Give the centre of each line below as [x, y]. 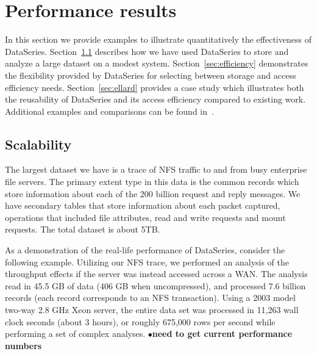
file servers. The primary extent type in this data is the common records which [152, 182]
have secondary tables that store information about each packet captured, [143, 205]
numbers [23, 345]
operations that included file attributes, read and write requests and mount [145, 217]
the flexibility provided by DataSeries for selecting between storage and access [151, 75]
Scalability [38, 144]
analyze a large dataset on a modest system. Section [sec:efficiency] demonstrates [157, 63]
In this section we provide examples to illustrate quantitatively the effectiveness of [158, 39]
